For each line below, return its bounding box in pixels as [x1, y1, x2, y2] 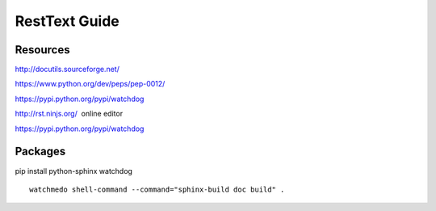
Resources [15, 43, 70, 57]
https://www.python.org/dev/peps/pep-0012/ [15, 79, 166, 89]
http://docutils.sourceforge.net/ [15, 65, 120, 74]
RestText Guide [15, 12, 120, 30]
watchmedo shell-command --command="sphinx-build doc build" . [29, 184, 285, 194]
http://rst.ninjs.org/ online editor [15, 109, 124, 119]
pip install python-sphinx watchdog [15, 166, 133, 175]
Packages [15, 145, 66, 158]
